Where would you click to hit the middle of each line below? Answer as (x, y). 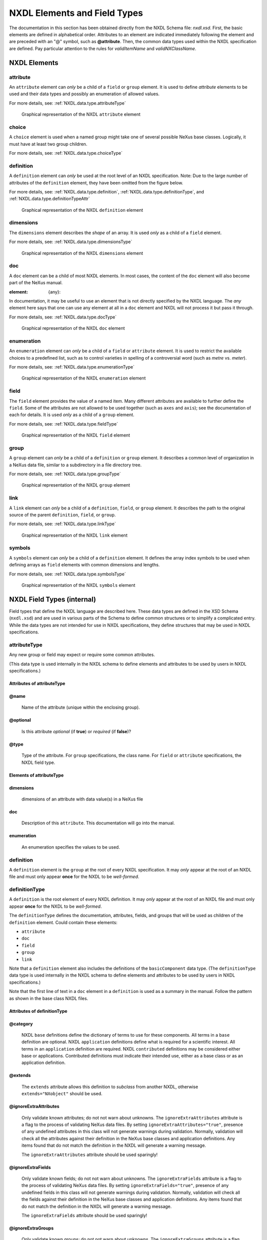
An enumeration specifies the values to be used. (71, 847)
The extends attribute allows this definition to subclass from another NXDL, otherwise (110, 1087)
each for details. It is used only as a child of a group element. (72, 415)
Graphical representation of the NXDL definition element (82, 210)
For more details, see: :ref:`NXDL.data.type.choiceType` (66, 153)
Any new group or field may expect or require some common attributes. (82, 655)
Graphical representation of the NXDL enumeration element (84, 378)
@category (21, 1024)
